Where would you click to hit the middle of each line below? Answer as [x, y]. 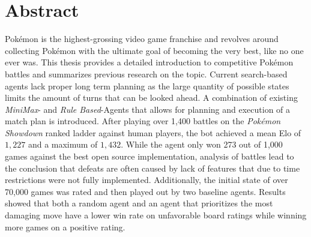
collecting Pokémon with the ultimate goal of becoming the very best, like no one [154, 50]
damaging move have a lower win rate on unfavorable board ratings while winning [156, 215]
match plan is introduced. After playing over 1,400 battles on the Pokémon [143, 121]
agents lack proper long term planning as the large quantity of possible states [147, 85]
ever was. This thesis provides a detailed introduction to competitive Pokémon [149, 62]
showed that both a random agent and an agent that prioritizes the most [139, 203]
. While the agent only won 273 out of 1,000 [202, 144]
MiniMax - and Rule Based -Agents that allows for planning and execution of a [148, 109]
